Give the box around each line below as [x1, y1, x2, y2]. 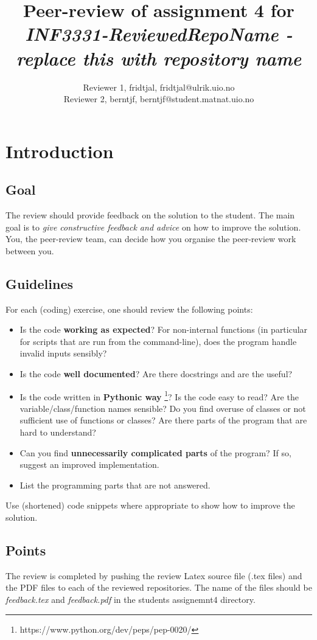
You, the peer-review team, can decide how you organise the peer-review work [5, 232, 296, 245]
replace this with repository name [16, 45, 302, 71]
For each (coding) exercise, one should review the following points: [5, 302, 253, 315]
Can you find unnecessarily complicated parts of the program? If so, [19, 446, 291, 459]
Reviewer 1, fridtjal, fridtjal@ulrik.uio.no [83, 80, 235, 93]
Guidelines [5, 274, 74, 293]
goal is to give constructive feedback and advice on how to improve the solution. [5, 220, 301, 233]
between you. [5, 244, 54, 257]
